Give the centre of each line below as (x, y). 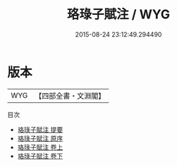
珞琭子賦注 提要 (40, 129)
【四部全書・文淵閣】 (70, 96)
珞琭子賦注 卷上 (40, 147)
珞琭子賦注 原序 (40, 138)
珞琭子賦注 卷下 (40, 156)
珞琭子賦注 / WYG (118, 14)
